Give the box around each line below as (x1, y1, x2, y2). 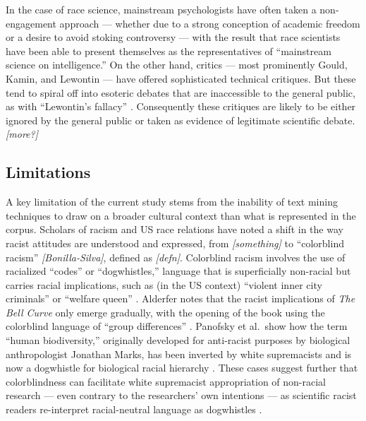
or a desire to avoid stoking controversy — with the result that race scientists (6, 30, 341, 45)
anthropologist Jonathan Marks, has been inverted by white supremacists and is (6, 346, 352, 361)
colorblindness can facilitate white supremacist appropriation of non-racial (6, 374, 326, 389)
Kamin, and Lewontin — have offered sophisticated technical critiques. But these (6, 71, 356, 85)
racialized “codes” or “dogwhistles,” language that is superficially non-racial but (6, 263, 351, 278)
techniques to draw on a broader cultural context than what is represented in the (6, 208, 356, 223)
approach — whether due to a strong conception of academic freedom (59, 16, 360, 30)
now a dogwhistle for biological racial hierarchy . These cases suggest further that (6, 360, 358, 375)
